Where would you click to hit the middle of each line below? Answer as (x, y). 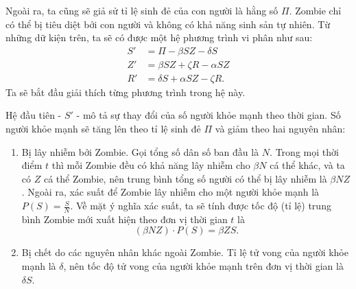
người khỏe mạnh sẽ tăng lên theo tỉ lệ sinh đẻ (103, 129)
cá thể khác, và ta (307, 165)
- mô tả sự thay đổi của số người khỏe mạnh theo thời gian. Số (209, 115)
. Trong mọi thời (304, 151)
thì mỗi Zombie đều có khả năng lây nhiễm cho (151, 165)
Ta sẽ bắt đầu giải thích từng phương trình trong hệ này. (126, 92)
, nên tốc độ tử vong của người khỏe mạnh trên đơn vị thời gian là (203, 266)
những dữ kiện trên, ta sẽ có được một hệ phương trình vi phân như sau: (159, 37)
